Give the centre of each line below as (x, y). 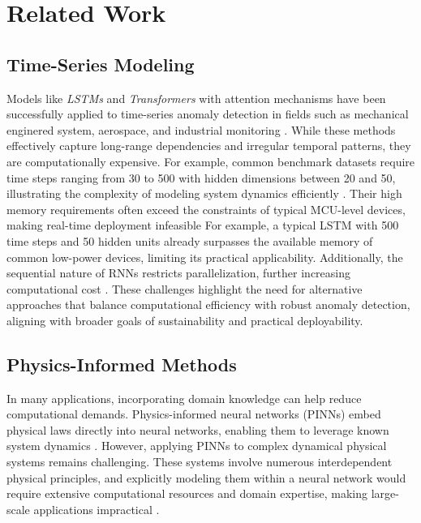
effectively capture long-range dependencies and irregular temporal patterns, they (209, 146)
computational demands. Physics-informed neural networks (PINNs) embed (194, 414)
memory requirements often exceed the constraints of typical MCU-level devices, (206, 209)
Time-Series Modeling (101, 64)
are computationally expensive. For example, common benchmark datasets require (211, 161)
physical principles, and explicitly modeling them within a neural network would (206, 477)
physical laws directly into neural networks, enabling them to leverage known (198, 429)
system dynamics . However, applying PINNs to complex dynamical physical (197, 446)
